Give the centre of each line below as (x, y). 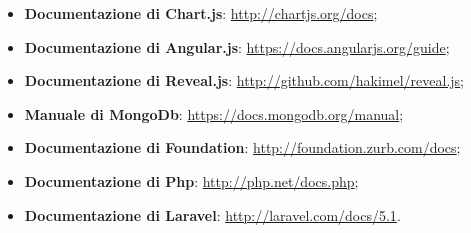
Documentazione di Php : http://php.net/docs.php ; (191, 180)
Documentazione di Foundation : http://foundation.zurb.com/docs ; (242, 147)
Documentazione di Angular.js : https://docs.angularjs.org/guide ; (237, 46)
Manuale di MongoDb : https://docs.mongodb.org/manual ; (214, 113)
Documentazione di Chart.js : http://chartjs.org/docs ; (201, 13)
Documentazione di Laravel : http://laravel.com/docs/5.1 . (212, 214)
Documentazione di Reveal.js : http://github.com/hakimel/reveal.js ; (244, 80)
